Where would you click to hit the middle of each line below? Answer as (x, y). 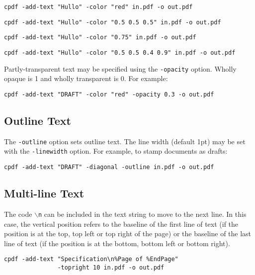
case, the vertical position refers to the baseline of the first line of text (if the (121, 224)
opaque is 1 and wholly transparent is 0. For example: (86, 78)
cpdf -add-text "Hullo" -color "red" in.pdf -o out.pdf (98, 7)
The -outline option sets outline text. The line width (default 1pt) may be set (125, 141)
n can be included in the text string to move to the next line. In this (142, 214)
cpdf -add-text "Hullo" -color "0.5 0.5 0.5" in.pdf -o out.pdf (113, 22)
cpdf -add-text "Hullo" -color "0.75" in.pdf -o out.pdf (100, 38)
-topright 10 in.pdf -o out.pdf (111, 268)
